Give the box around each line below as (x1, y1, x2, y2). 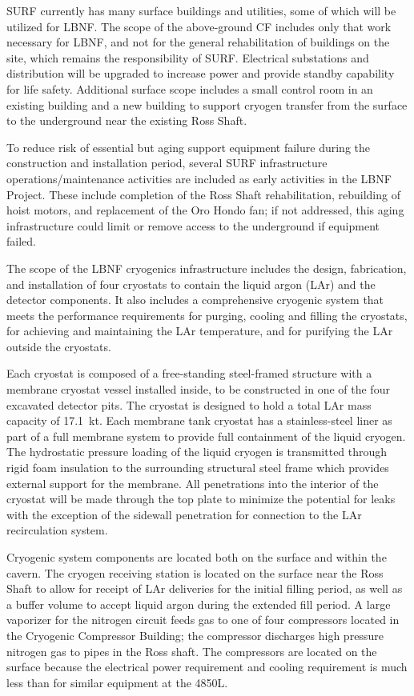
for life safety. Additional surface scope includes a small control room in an (6, 80, 373, 97)
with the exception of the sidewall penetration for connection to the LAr (6, 506, 362, 522)
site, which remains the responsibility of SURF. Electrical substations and (6, 49, 369, 66)
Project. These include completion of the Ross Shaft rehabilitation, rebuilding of (6, 186, 400, 202)
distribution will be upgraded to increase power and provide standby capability (6, 65, 395, 82)
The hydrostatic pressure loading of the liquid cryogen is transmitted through (6, 443, 388, 460)
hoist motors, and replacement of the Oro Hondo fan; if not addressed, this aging (6, 202, 404, 218)
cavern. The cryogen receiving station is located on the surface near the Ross (6, 564, 384, 581)
